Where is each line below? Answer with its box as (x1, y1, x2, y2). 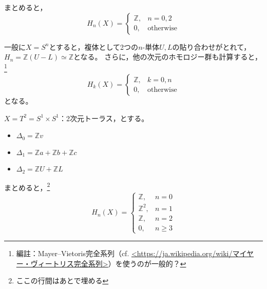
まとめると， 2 (4, 180, 50, 192)
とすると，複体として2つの (49, 41, 139, 52)
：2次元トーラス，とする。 (59, 112, 149, 123)
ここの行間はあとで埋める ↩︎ (16, 275, 109, 286)
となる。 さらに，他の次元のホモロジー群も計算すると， (73, 51, 262, 62)
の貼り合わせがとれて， (172, 41, 251, 52)
